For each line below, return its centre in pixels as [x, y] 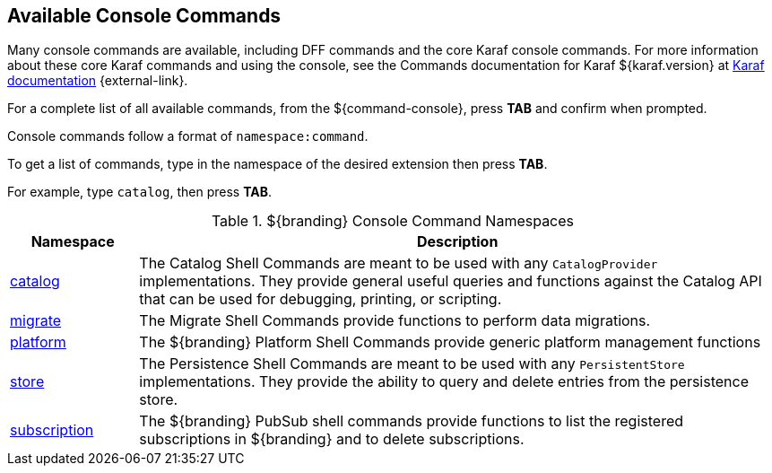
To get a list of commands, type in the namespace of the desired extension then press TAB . [278, 164]
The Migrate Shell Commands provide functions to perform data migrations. [395, 321]
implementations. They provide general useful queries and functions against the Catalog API [451, 281]
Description [457, 242]
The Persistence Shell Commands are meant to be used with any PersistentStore [412, 364]
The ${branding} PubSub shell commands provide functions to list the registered [412, 421]
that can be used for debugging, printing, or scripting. [321, 299]
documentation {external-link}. [98, 81]
